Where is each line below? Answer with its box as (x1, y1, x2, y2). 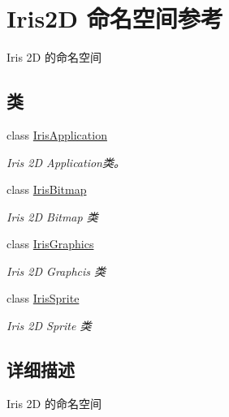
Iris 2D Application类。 (6, 153, 125, 170)
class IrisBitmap (6, 181, 87, 198)
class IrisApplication (6, 126, 107, 143)
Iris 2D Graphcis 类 (6, 262, 106, 279)
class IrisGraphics (6, 235, 94, 252)
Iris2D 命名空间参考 (6, 2, 223, 35)
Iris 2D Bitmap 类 (6, 208, 98, 225)
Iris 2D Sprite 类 (6, 317, 92, 334)
